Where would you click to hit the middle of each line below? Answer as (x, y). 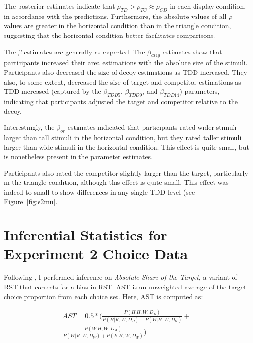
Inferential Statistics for (86, 235)
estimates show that (192, 51)
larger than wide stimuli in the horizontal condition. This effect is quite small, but (126, 147)
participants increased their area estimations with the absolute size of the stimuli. (126, 63)
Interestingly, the (29, 127)
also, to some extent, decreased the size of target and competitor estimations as (123, 81)
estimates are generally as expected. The (85, 51)
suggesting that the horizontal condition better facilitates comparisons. (110, 35)
